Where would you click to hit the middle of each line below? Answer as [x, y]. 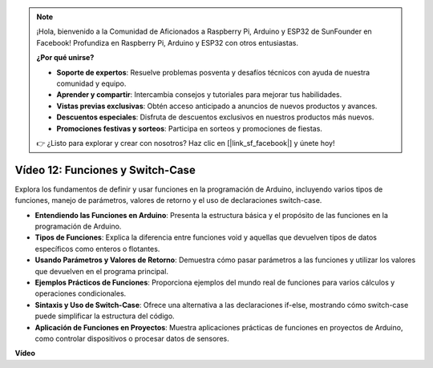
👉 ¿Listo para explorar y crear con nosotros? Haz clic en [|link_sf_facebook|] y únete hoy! [186, 143]
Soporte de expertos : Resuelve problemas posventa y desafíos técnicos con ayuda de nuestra [213, 72]
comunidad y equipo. [91, 83]
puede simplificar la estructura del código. [105, 316]
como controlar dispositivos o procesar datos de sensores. [132, 338]
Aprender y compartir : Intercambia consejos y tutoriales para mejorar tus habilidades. [199, 95]
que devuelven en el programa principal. [101, 271]
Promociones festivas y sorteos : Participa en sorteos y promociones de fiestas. [189, 128]
